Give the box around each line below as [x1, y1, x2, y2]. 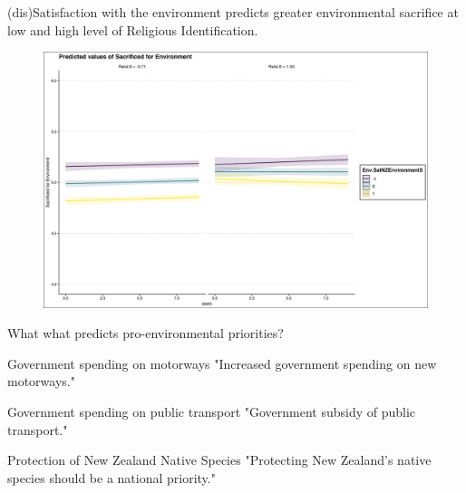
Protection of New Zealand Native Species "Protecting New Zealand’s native [7, 450, 432, 469]
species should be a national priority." [7, 468, 216, 487]
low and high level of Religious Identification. [7, 20, 258, 39]
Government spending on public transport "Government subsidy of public [7, 401, 416, 420]
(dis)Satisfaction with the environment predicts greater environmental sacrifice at [7, 3, 459, 21]
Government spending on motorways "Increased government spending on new [7, 353, 437, 372]
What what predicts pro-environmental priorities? [7, 324, 284, 343]
